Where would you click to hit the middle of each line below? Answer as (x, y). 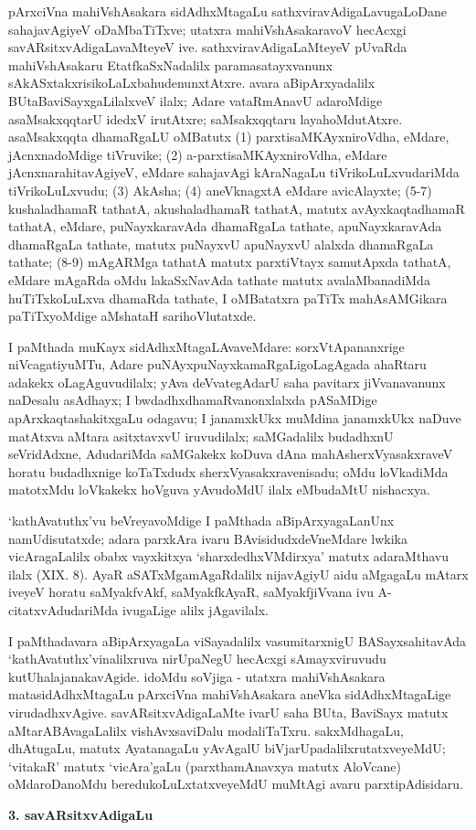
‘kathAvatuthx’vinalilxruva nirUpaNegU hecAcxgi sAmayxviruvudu (197, 659)
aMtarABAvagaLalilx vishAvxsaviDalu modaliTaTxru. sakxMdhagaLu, (206, 730)
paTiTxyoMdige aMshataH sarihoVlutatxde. (132, 316)
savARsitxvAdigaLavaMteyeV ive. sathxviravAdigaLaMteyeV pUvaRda (208, 47)
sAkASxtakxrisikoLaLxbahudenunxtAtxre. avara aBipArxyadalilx (192, 83)
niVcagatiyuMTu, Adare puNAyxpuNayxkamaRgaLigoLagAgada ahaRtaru (217, 364)
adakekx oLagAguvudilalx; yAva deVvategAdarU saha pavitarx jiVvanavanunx (227, 382)
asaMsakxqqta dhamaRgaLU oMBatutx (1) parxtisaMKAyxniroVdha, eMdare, (229, 137)
